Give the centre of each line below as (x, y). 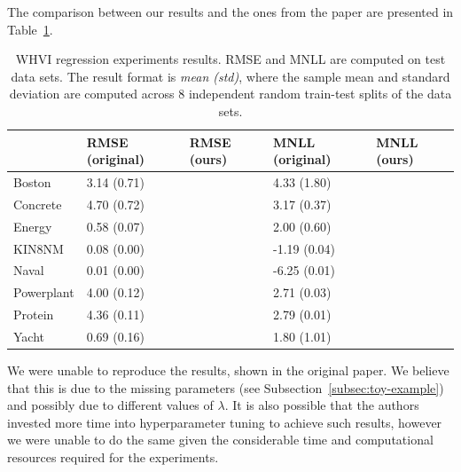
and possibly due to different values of (110, 405)
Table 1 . (30, 29)
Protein (34, 315)
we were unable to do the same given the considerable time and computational (220, 440)
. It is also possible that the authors (322, 405)
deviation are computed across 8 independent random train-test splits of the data (230, 94)
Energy (33, 226)
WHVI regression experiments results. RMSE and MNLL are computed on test (230, 59)
